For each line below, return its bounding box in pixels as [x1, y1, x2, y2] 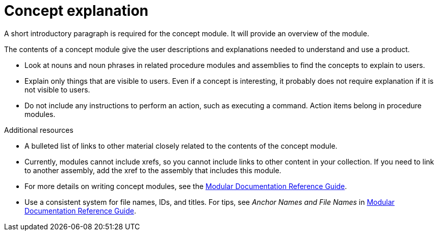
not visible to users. [24, 85, 90, 94]
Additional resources [4, 125, 73, 134]
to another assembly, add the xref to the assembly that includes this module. [24, 166, 281, 175]
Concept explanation [4, 2, 148, 19]
